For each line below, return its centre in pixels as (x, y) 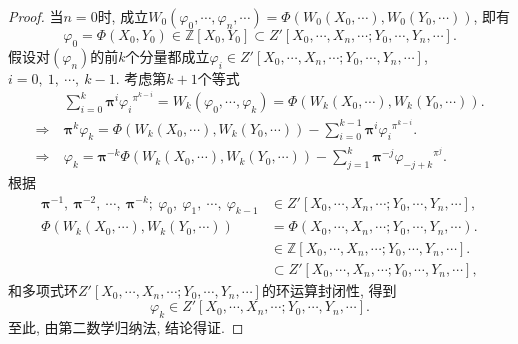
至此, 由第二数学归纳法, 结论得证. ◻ (126, 326)
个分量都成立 (167, 55)
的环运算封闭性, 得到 (329, 289)
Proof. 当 (36, 16)
